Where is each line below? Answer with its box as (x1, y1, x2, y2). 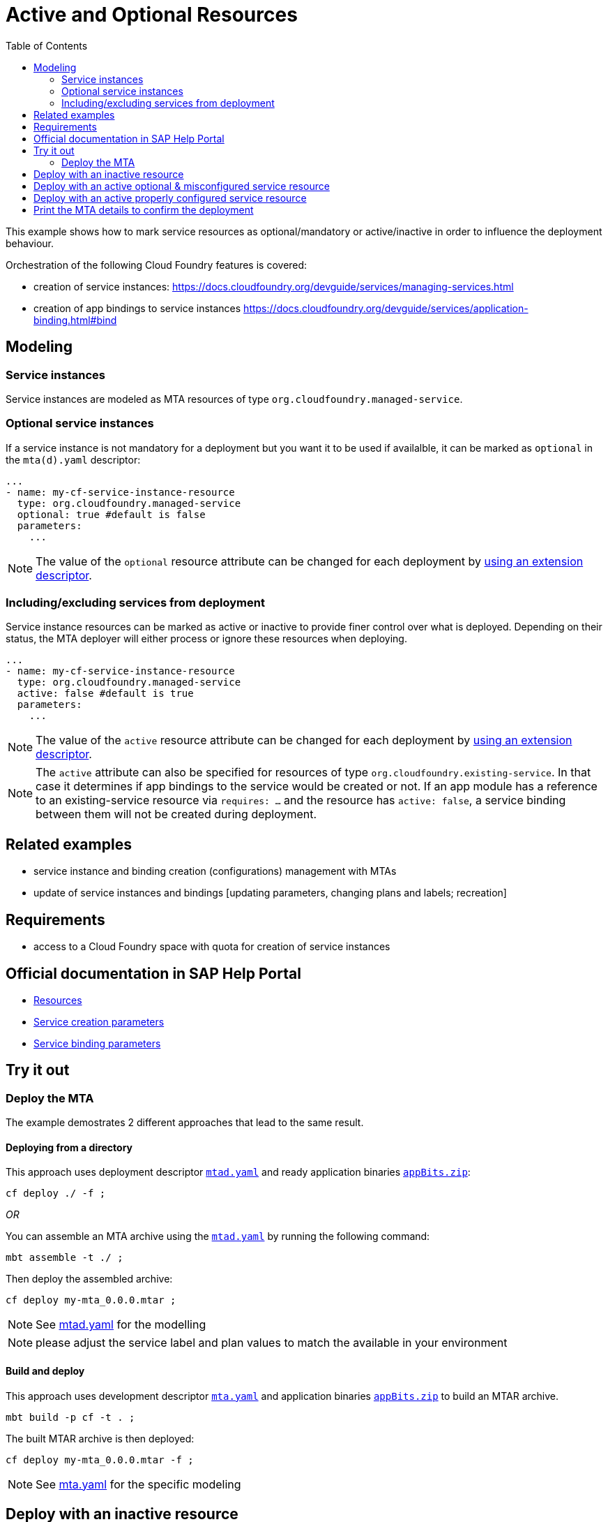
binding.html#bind (33, 313, 117, 326)
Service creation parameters (33, 1016, 165, 1028)
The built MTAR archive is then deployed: (6, 1432, 195, 1445)
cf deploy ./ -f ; (6, 1188, 106, 1199)
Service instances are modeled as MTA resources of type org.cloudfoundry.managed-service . (6, 392, 463, 405)
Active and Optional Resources (6, 3, 298, 27)
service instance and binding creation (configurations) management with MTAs (33, 865, 397, 878)
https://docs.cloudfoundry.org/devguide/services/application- (243, 302, 529, 314)
